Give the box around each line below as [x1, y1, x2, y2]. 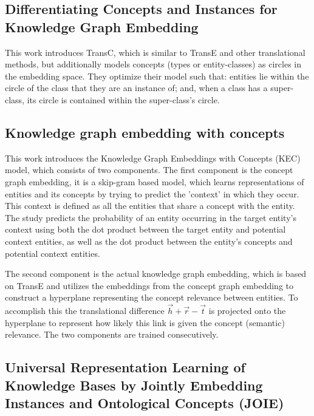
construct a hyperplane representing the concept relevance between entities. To [5, 291, 298, 304]
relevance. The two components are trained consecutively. [5, 328, 219, 341]
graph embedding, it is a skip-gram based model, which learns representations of [5, 175, 304, 188]
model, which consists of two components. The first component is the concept [5, 163, 293, 176]
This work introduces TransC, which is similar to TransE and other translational [5, 46, 305, 58]
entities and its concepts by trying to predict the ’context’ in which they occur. [5, 187, 299, 200]
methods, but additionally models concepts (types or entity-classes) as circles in [5, 58, 302, 70]
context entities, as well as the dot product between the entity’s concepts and [5, 234, 293, 247]
